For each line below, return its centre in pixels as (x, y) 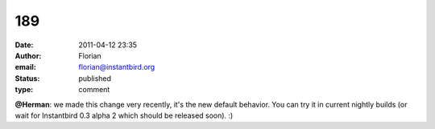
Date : (24, 45)
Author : (28, 55)
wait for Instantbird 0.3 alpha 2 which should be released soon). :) (124, 115)
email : (25, 67)
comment (94, 90)
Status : (27, 78)
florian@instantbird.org (117, 67)
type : (24, 90)
